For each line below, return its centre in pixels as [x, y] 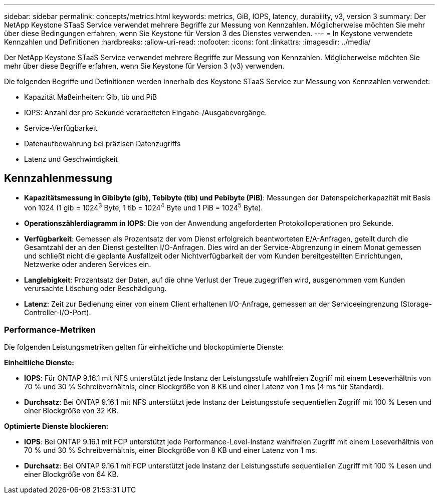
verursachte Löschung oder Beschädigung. [95, 288]
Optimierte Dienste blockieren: [56, 426]
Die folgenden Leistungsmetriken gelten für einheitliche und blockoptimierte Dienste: [144, 347]
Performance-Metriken [50, 329]
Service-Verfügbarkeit [61, 128]
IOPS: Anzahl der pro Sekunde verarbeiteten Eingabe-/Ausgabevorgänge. [146, 112]
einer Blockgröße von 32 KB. [71, 411]
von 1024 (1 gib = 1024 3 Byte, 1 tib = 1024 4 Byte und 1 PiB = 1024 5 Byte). [144, 207]
